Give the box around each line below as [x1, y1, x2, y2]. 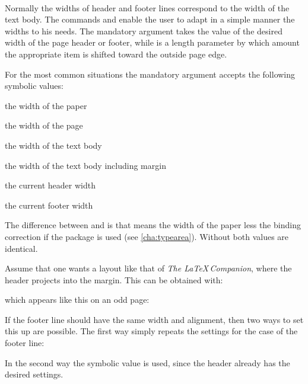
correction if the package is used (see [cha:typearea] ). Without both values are [5, 230, 289, 242]
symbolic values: [5, 79, 63, 92]
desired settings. [5, 368, 63, 380]
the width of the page [5, 119, 83, 132]
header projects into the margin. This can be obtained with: [5, 273, 223, 286]
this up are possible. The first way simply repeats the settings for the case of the [5, 325, 298, 337]
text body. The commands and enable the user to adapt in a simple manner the [5, 13, 295, 25]
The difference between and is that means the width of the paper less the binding [5, 219, 301, 231]
